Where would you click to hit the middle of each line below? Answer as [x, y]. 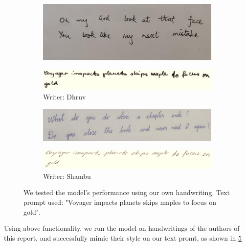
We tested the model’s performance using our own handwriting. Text [127, 192]
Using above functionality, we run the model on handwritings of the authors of [122, 228]
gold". [32, 211]
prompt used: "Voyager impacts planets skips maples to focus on [120, 202]
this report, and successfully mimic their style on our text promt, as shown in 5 [123, 237]
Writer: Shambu [67, 176]
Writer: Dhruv [65, 96]
